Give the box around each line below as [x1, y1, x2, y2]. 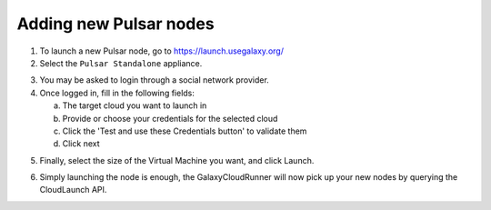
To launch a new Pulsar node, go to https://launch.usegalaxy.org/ [39, 45, 284, 56]
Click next [62, 138, 100, 149]
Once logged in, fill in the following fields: [39, 87, 195, 98]
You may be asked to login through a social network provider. [39, 75, 270, 85]
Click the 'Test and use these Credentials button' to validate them [62, 125, 307, 136]
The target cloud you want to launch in [62, 100, 207, 111]
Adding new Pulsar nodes [16, 14, 215, 34]
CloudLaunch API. [39, 185, 107, 195]
